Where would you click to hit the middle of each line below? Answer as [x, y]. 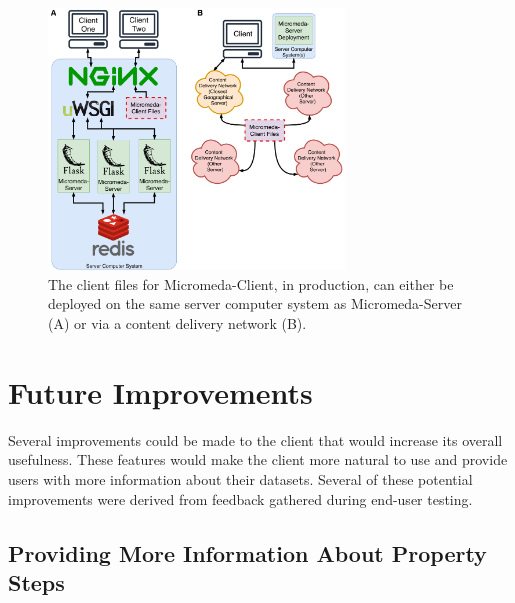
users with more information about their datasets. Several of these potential [240, 478]
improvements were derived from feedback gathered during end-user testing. [240, 498]
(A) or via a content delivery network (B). [177, 323]
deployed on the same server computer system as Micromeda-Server [255, 303]
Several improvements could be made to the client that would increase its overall [255, 439]
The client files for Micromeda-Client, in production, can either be [251, 283]
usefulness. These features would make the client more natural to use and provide [258, 459]
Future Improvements [160, 391]
